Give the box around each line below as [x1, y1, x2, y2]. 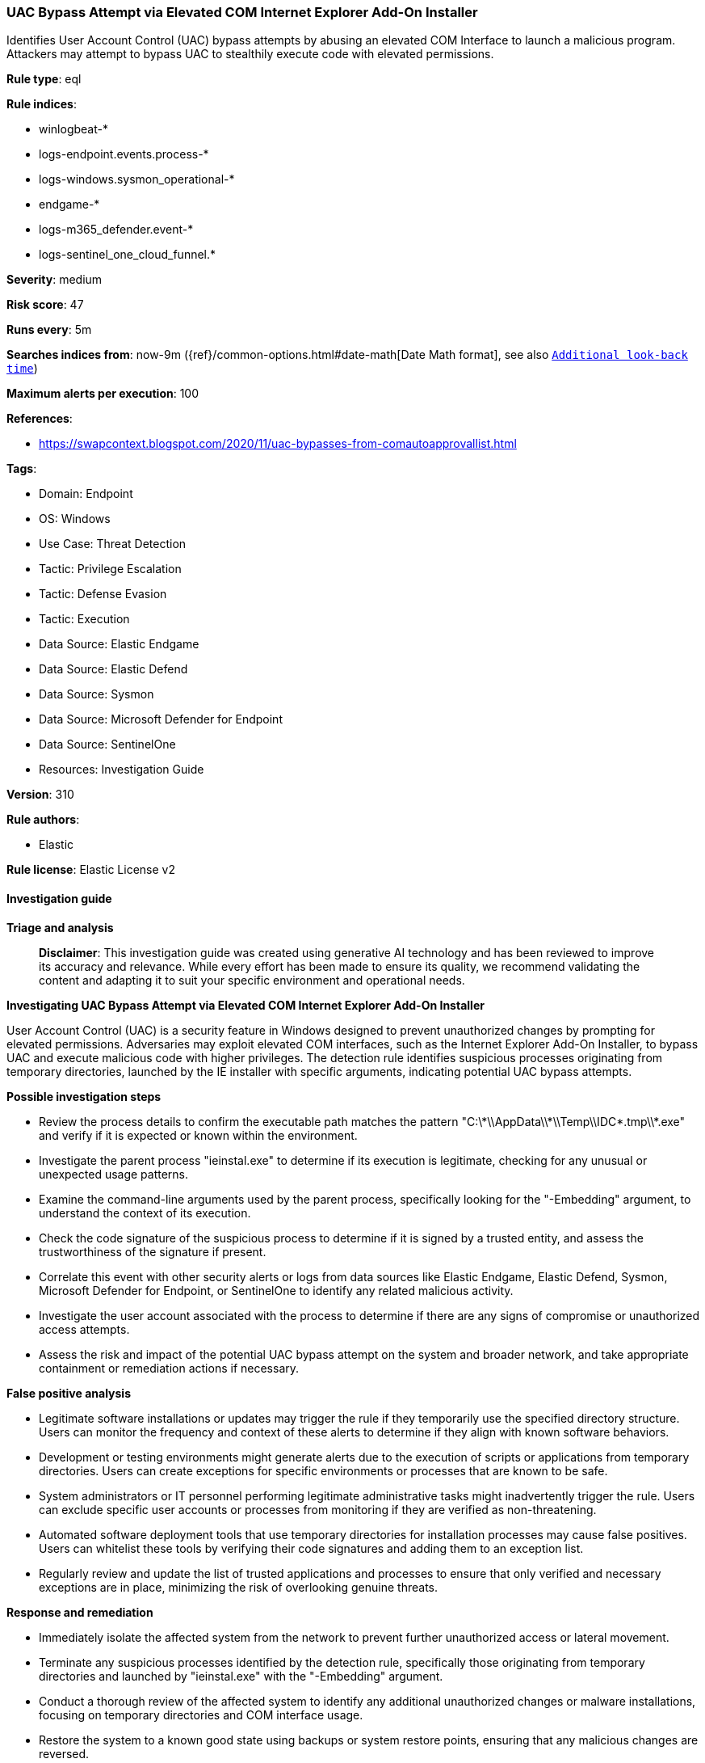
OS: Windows [39, 512, 111, 526]
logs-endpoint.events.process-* [39, 147, 209, 162]
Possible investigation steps [6, 1089, 162, 1103]
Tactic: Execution [39, 612, 130, 626]
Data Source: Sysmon [39, 687, 154, 702]
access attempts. [39, 1322, 130, 1336]
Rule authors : [6, 812, 80, 827]
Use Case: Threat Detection [39, 537, 187, 551]
